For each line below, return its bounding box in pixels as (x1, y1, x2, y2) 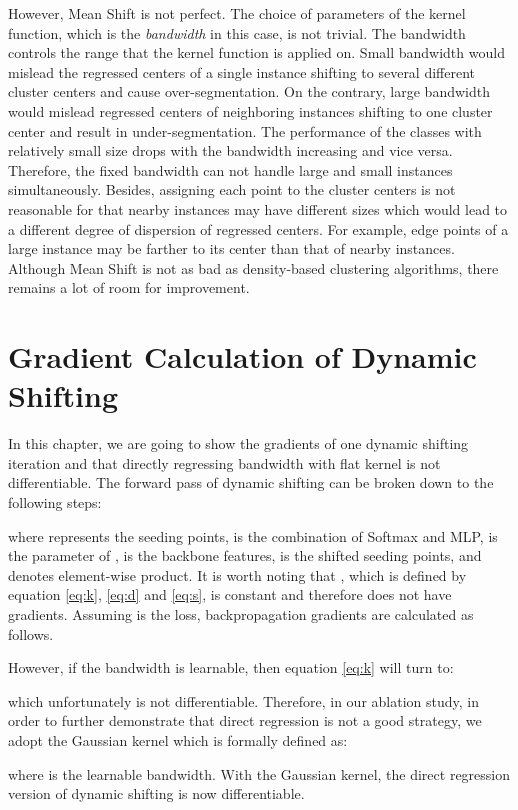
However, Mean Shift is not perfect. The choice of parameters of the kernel (8, 3, 466, 23)
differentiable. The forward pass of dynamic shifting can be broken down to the (8, 472, 494, 493)
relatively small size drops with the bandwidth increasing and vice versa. (8, 140, 453, 161)
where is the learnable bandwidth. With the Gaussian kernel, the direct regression (8, 763, 511, 784)
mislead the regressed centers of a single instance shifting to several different (8, 61, 476, 82)
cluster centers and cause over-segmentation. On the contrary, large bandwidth (8, 81, 490, 102)
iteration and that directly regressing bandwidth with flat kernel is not (8, 452, 441, 473)
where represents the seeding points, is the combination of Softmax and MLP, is (8, 525, 498, 546)
